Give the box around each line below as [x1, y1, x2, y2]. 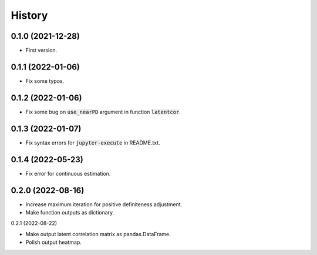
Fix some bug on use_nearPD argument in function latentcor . [25, 108, 181, 115]
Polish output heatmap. [25, 239, 82, 246]
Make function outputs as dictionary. [25, 209, 114, 216]
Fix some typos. [25, 77, 65, 85]
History [11, 9, 48, 22]
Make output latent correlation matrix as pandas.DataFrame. [25, 230, 171, 237]
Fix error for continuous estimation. [25, 170, 111, 177]
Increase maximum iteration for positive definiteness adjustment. [25, 200, 183, 208]
